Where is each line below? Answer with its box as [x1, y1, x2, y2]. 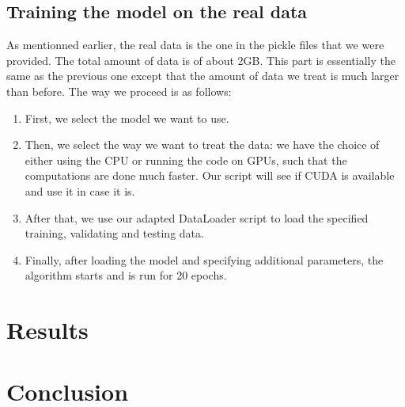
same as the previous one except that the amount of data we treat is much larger [6, 67, 399, 84]
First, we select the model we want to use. [25, 109, 229, 126]
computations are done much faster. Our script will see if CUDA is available [25, 167, 395, 184]
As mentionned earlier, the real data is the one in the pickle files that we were [6, 36, 384, 53]
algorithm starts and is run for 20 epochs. [25, 267, 227, 283]
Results [6, 314, 89, 346]
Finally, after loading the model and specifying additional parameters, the [25, 251, 384, 268]
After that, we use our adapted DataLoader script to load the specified [25, 209, 369, 226]
